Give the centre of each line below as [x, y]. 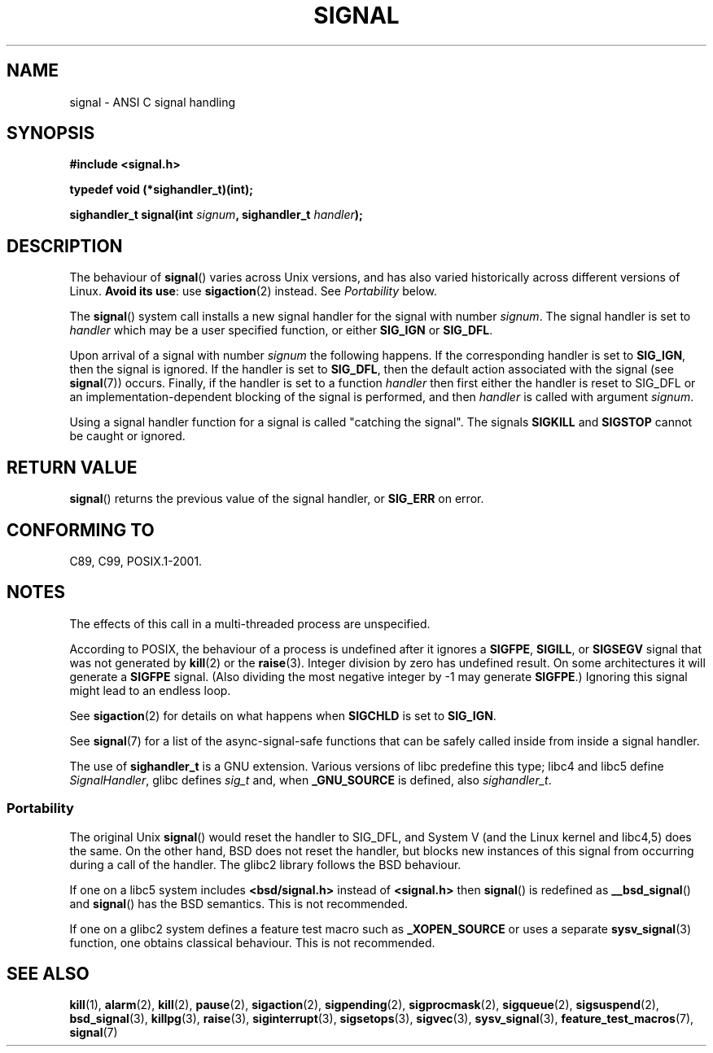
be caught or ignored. [127, 436]
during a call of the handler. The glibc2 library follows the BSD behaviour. [265, 864]
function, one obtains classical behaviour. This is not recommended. [252, 942]
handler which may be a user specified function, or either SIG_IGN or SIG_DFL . [281, 330]
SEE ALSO [48, 973]
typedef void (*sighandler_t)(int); [161, 190]
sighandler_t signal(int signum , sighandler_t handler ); [216, 215]
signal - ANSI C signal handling [153, 102]
